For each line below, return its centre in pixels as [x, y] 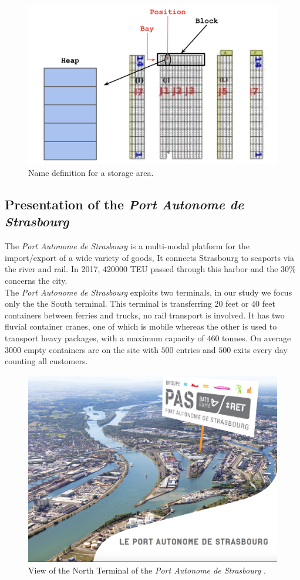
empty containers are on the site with [91, 349]
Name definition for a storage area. [91, 173]
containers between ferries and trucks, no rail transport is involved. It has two [145, 315]
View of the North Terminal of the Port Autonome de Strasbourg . [147, 570]
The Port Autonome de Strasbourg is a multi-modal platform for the [127, 246]
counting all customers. [46, 361]
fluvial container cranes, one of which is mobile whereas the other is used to [141, 326]
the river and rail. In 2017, [53, 269]
